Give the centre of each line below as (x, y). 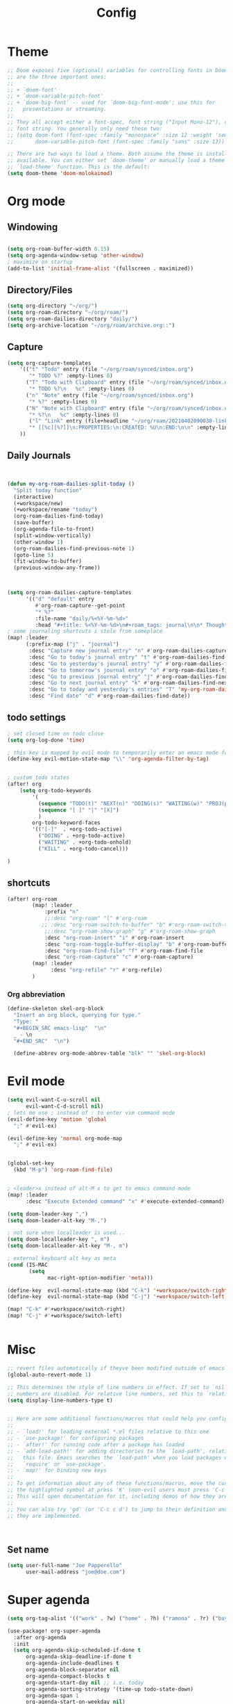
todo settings (36, 718)
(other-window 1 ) (38, 542)
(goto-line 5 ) (34, 555)
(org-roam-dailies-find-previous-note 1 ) (74, 548)
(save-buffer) (34, 523)
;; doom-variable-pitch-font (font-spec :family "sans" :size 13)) (116, 141)
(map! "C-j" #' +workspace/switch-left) (65, 1316)
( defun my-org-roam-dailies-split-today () (71, 484)
